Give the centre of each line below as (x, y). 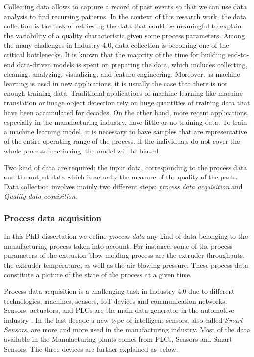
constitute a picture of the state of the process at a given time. (98, 274)
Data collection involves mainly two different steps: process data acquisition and (123, 186)
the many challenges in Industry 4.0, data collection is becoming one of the (116, 45)
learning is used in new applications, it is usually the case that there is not (116, 83)
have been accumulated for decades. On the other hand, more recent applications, (127, 112)
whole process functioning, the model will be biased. (82, 150)
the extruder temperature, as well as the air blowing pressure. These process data (126, 265)
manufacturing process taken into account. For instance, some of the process (118, 245)
